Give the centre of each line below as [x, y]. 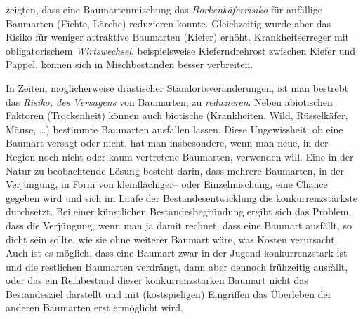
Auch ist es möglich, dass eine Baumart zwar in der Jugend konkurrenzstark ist [177, 253]
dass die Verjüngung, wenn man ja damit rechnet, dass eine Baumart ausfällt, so [179, 225]
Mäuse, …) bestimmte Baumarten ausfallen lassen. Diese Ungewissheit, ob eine [174, 129]
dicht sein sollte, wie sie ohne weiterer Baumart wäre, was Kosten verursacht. [172, 239]
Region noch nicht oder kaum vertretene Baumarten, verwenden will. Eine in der [180, 156]
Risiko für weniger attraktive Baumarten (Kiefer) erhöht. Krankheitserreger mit [178, 37]
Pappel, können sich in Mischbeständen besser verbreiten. [130, 64]
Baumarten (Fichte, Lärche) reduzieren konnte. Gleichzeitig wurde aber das [168, 23]
